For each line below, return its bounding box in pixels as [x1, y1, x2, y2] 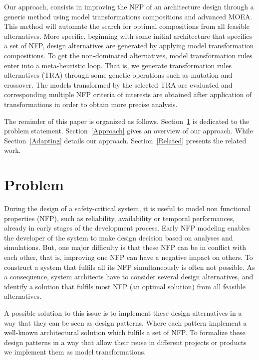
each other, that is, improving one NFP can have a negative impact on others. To [4, 252, 253, 262]
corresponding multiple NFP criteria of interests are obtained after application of [4, 89, 252, 100]
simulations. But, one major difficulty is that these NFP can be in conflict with [4, 242, 247, 252]
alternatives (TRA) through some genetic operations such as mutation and [4, 70, 233, 80]
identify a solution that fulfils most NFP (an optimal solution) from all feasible [4, 281, 246, 291]
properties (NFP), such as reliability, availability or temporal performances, [4, 213, 235, 223]
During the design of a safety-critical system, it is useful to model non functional [4, 203, 251, 214]
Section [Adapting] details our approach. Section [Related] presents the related [4, 135, 247, 145]
